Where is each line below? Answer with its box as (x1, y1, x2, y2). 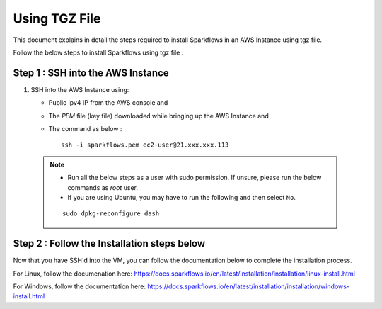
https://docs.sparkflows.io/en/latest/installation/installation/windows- (147, 282, 350, 291)
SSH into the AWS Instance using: (30, 85, 129, 94)
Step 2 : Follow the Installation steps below (13, 237, 206, 249)
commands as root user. (67, 183, 138, 191)
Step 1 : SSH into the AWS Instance (13, 67, 169, 79)
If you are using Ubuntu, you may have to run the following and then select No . (67, 193, 296, 201)
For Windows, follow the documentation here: (13, 282, 146, 291)
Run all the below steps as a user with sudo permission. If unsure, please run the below (67, 174, 322, 182)
